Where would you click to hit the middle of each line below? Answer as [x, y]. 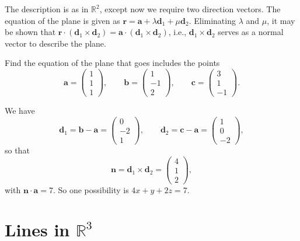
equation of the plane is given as [62, 20]
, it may [281, 20]
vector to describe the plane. [55, 43]
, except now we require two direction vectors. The [190, 9]
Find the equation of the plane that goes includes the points [112, 63]
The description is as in [47, 9]
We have [20, 111]
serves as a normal [251, 32]
